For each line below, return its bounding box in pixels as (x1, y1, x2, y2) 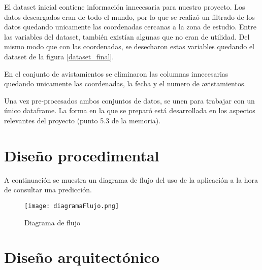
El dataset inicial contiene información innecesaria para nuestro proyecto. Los (4, 2, 245, 12)
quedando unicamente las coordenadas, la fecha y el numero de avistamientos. (4, 78, 246, 89)
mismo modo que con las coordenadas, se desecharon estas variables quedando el (4, 41, 255, 52)
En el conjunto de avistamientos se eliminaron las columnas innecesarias (4, 68, 228, 79)
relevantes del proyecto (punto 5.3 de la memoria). (4, 115, 161, 125)
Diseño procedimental (4, 145, 159, 165)
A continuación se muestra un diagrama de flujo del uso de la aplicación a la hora (4, 174, 258, 185)
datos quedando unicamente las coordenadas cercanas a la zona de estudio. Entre (4, 21, 256, 32)
